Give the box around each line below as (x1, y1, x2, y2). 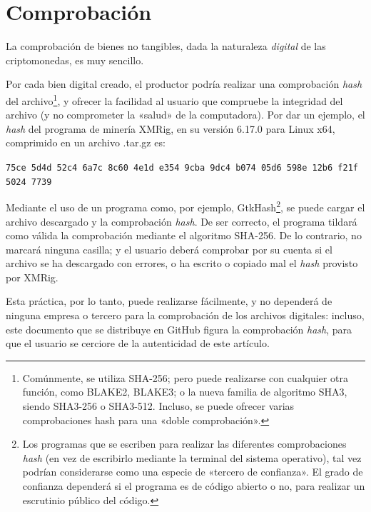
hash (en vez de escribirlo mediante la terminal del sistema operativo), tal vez (22, 450, 362, 465)
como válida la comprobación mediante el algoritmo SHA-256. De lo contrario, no (6, 228, 362, 243)
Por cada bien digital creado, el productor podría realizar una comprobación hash (6, 76, 362, 91)
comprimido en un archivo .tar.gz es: (6, 135, 166, 150)
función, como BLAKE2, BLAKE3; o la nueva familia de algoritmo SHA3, (22, 384, 347, 399)
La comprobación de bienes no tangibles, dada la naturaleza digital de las (6, 39, 326, 54)
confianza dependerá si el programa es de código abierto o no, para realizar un (22, 478, 365, 493)
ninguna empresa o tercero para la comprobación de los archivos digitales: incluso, (6, 308, 365, 323)
